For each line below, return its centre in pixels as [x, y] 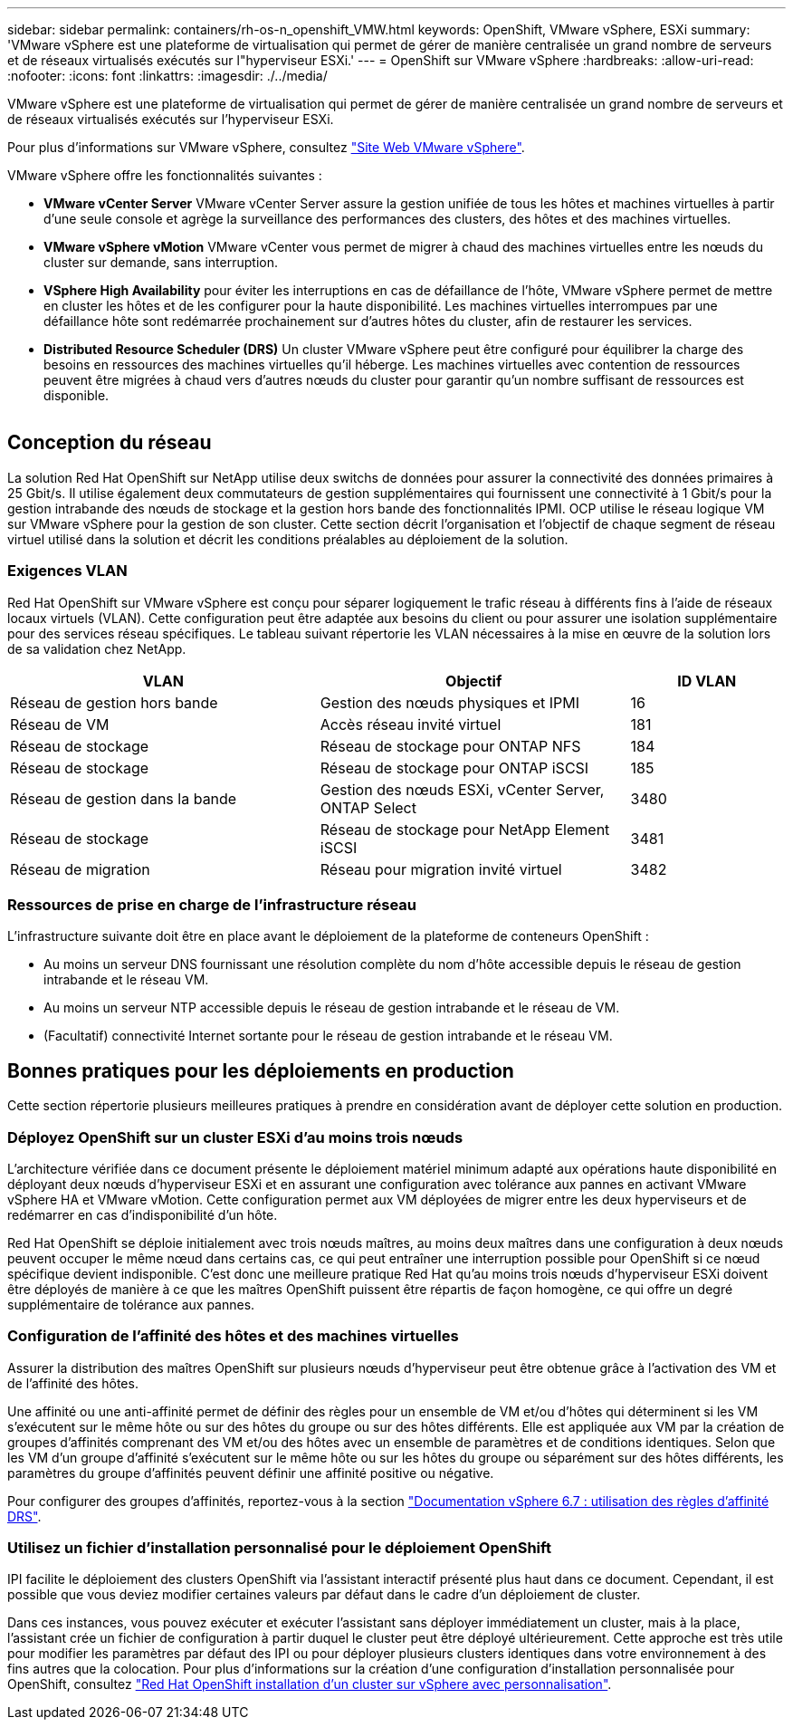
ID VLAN [707, 681]
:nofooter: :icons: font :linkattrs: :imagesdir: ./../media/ [167, 76]
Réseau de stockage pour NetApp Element [465, 829]
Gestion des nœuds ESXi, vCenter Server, [462, 789]
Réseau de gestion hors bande [114, 702]
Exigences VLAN [67, 571]
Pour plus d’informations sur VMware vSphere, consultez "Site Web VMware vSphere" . [266, 147]
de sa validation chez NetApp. [97, 648]
